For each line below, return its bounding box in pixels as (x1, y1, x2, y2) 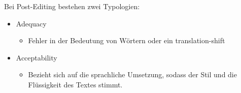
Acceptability (16, 52, 57, 63)
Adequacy (16, 18, 47, 28)
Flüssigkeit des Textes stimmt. (28, 79, 123, 89)
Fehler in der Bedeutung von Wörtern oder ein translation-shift (28, 35, 225, 46)
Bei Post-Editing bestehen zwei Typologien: (4, 1, 140, 11)
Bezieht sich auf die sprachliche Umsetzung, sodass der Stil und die (28, 69, 237, 80)
